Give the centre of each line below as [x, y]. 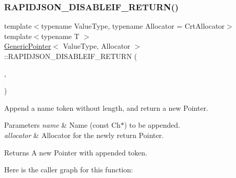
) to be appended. [152, 125]
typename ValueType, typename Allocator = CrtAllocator [133, 26]
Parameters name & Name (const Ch [62, 125]
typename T [60, 36]
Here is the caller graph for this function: [69, 170]
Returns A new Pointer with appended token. [76, 152]
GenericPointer [28, 46]
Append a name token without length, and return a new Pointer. [106, 107]
